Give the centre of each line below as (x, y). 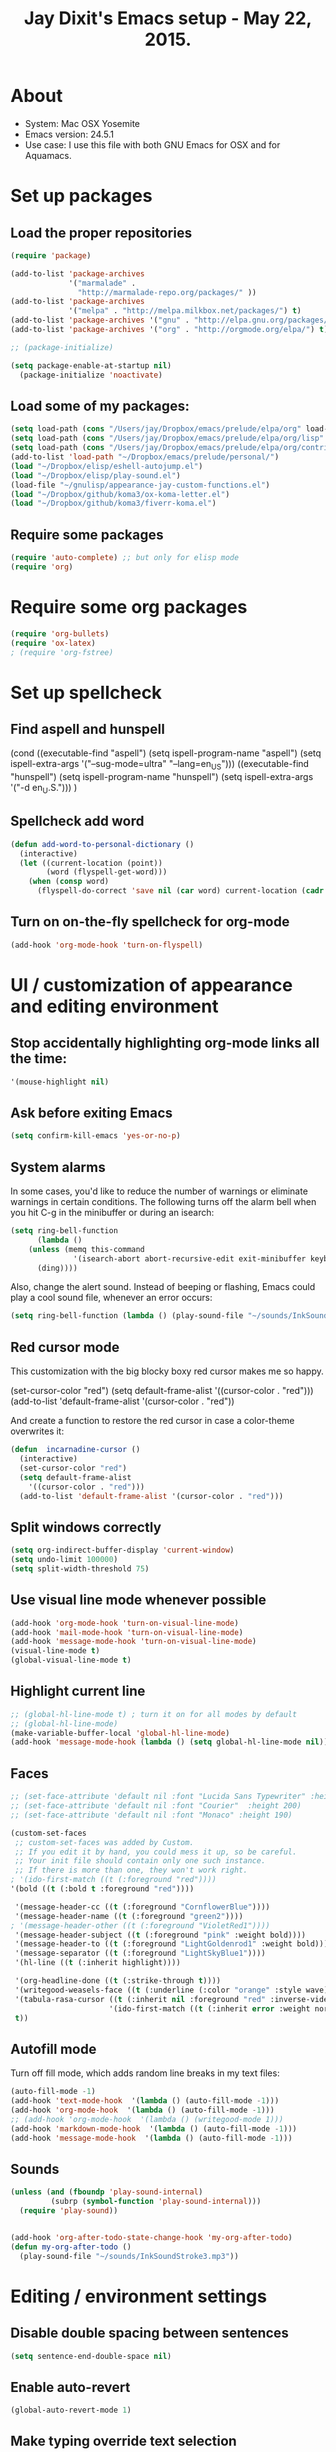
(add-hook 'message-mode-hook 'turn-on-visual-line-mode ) (133, 1642)
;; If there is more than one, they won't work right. (131, 1870)
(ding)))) (57, 1268)
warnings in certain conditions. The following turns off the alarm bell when (163, 1202)
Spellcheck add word (77, 821)
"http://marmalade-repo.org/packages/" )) (167, 292)
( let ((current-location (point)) (91, 863)
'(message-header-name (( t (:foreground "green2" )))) (129, 1916)
